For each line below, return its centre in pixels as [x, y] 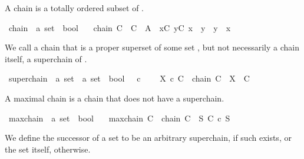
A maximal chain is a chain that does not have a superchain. [115, 98]
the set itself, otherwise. [48, 149]
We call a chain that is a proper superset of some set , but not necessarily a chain [152, 47]
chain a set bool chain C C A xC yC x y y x [120, 27]
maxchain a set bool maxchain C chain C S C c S [119, 118]
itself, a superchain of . [46, 58]
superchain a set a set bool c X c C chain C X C [129, 78]
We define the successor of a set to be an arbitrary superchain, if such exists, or [148, 138]
